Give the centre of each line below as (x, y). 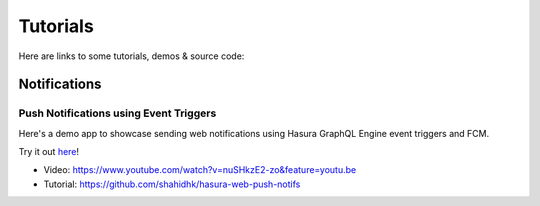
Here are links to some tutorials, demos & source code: (131, 56)
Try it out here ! (49, 152)
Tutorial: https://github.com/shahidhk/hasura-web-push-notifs (172, 184)
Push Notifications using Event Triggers (117, 113)
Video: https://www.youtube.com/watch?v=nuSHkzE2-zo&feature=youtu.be (200, 170)
